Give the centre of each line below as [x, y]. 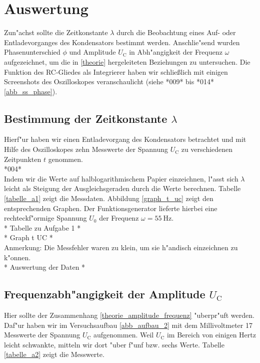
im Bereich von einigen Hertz [211, 335]
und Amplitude [92, 52]
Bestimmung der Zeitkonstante [86, 118]
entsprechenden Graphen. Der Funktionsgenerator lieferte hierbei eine [111, 208]
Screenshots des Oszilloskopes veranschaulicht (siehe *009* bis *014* [109, 81]
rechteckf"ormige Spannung [45, 218]
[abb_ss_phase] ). [31, 91]
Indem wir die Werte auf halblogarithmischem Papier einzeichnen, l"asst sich [121, 178]
